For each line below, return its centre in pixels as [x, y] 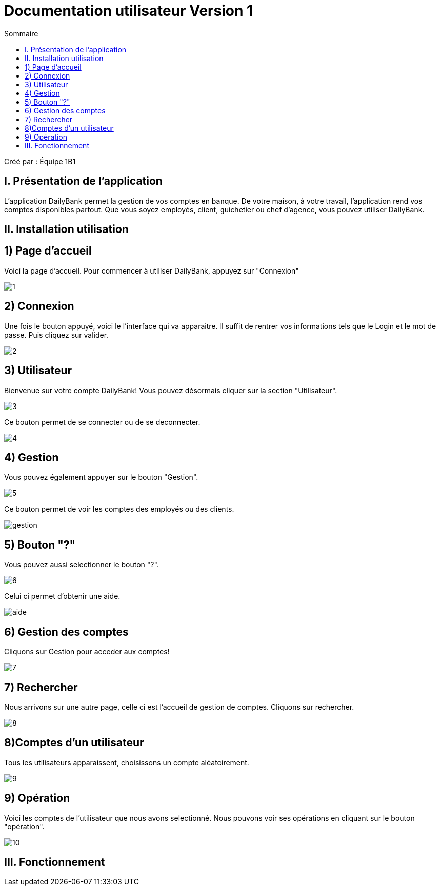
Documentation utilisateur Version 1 [129, 11]
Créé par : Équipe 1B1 [40, 161]
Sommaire [21, 33]
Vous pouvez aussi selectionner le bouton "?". [82, 565]
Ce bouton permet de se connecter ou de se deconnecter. [102, 422]
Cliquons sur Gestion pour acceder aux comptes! [87, 652]
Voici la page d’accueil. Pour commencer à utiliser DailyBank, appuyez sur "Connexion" [152, 270]
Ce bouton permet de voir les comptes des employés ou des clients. [119, 509]
